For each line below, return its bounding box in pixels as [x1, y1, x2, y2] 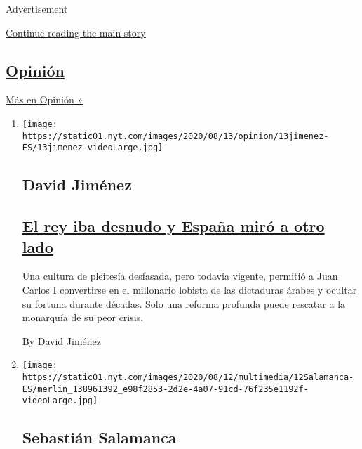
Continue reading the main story [6, 25, 146, 39]
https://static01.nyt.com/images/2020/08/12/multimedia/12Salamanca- [22, 372, 354, 382]
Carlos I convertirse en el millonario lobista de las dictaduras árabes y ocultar [22, 282, 357, 297]
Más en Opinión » [6, 92, 83, 107]
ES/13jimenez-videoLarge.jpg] [22, 143, 163, 153]
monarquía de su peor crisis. [22, 310, 144, 325]
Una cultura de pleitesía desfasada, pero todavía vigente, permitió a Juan [22, 268, 338, 283]
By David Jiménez [22, 333, 101, 348]
